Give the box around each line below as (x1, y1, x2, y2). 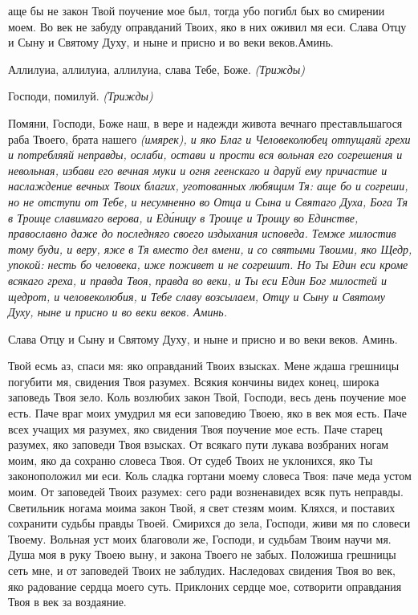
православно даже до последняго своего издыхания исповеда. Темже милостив (8, 225, 396, 242)
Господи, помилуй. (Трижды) (8, 88, 153, 104)
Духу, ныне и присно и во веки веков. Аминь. (8, 303, 228, 320)
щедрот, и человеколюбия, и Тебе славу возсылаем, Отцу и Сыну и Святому (8, 287, 385, 304)
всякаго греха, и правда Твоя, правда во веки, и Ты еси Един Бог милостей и (8, 271, 387, 288)
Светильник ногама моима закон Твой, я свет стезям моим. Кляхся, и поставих (8, 499, 396, 515)
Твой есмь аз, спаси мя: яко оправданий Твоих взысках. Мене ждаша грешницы (8, 357, 400, 374)
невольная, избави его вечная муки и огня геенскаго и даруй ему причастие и (8, 161, 388, 178)
